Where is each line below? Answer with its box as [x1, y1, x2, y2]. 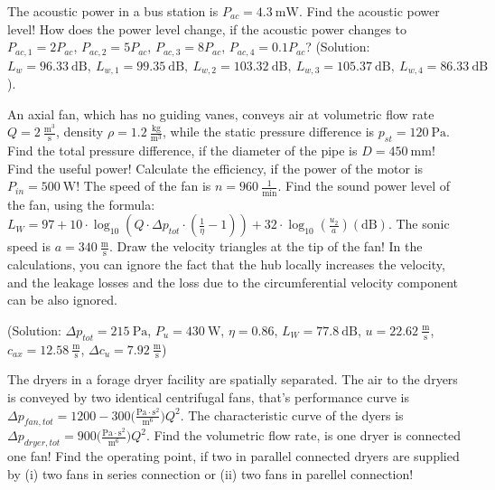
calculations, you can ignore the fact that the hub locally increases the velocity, [7, 255, 445, 273]
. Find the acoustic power [298, 2, 440, 20]
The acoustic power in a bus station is [7, 2, 219, 20]
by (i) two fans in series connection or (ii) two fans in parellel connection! [7, 464, 414, 483]
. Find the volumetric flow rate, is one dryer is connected [145, 426, 462, 445]
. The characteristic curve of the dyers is [180, 405, 404, 424]
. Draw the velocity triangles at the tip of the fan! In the [108, 237, 423, 256]
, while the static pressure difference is [163, 122, 375, 141]
